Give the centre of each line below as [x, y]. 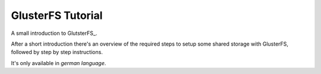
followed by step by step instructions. [57, 52]
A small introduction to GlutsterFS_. [54, 33]
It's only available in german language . [59, 63]
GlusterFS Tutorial [57, 15]
